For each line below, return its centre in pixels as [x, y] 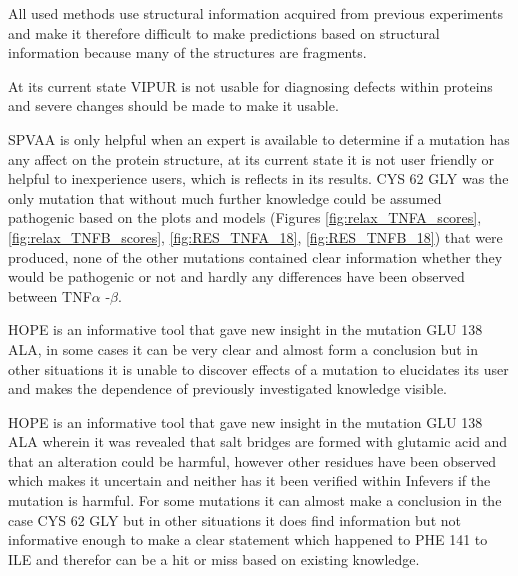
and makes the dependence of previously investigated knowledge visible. [228, 388]
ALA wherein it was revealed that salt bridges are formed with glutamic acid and [258, 441]
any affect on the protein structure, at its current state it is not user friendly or [251, 158]
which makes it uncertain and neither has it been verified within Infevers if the [249, 480]
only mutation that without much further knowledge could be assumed [225, 197]
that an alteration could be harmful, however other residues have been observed [252, 460]
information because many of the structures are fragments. [187, 52]
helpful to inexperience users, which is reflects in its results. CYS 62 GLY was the [258, 178]
